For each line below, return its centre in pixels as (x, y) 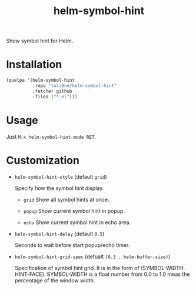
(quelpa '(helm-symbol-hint (41, 81)
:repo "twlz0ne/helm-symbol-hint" (74, 86)
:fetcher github (52, 91)
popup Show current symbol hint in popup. (74, 211)
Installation (34, 64)
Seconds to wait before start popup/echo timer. (72, 245)
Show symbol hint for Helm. (40, 41)
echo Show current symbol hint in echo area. (77, 222)
